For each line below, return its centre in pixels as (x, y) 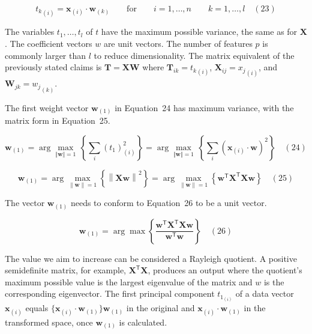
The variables (30, 32)
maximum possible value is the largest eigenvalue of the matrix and (129, 281)
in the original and (160, 308)
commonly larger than (46, 55)
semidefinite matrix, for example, (65, 270)
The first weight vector (47, 107)
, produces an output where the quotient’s (225, 270)
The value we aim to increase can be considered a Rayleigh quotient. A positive (151, 258)
